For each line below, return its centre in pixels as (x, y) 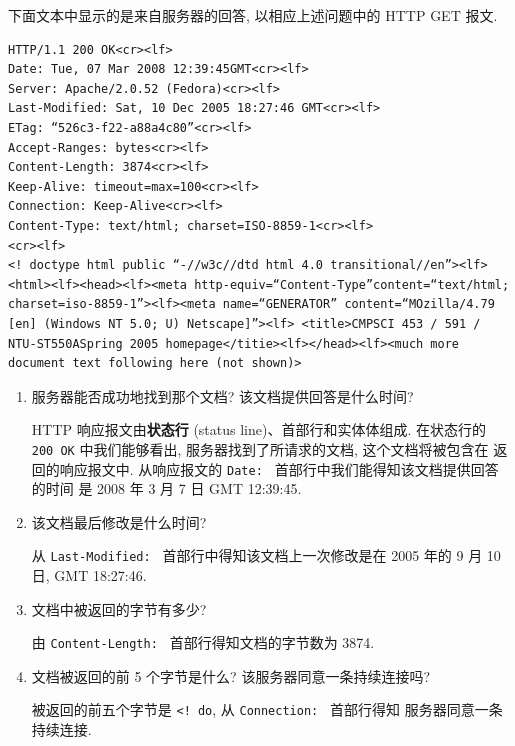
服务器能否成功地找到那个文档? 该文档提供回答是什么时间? (222, 395)
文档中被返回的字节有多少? (119, 608)
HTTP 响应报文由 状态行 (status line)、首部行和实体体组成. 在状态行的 (258, 429)
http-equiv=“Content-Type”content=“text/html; (352, 284)
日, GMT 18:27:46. (89, 575)
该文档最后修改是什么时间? (119, 521)
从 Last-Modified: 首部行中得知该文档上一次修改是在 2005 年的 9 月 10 (266, 555)
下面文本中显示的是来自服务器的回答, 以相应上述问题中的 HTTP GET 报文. (253, 15)
